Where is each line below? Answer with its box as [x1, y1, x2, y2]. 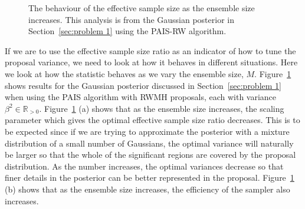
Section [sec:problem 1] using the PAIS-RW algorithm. [28, 25, 227, 37]
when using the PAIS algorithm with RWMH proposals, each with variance [5, 91, 277, 103]
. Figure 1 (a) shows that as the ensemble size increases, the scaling [39, 102, 284, 114]
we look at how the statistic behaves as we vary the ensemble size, [5, 67, 244, 79]
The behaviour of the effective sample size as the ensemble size [28, 2, 255, 14]
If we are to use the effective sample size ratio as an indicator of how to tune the [5, 44, 296, 57]
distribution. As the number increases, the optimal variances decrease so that [5, 160, 284, 172]
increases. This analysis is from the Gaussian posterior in [28, 13, 234, 25]
